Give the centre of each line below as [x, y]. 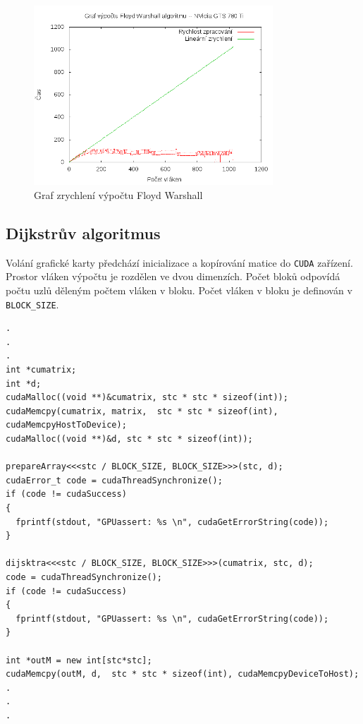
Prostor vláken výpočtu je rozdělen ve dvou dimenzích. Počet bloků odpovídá [173, 276]
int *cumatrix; [41, 370]
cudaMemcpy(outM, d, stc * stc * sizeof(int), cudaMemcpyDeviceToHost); [183, 674]
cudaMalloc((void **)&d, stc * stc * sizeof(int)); [129, 439]
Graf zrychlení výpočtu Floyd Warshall [118, 194]
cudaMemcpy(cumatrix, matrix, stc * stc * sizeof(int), [142, 411]
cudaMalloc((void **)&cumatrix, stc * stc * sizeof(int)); [147, 398]
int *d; [24, 384]
